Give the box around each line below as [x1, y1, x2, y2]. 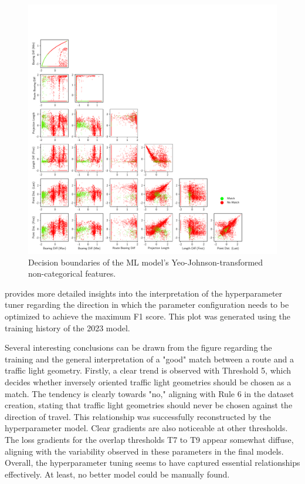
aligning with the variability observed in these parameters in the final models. [5, 445, 284, 457]
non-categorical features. [28, 267, 116, 280]
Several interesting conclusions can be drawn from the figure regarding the [5, 341, 272, 354]
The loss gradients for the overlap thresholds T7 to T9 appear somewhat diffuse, [5, 433, 294, 445]
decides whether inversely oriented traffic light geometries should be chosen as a [5, 375, 292, 388]
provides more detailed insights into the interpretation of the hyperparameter [5, 287, 283, 299]
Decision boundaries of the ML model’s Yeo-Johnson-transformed [28, 256, 263, 268]
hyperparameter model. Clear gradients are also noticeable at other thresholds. [5, 422, 288, 434]
